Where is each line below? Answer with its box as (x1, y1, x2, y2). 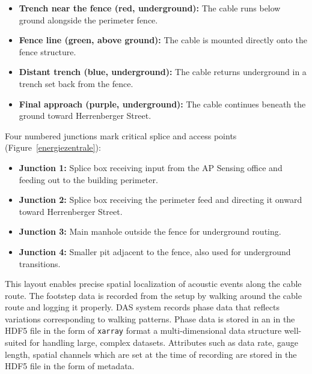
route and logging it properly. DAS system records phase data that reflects (5, 301, 280, 313)
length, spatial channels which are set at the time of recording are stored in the (5, 348, 297, 360)
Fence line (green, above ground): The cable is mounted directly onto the (19, 34, 307, 46)
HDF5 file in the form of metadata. (5, 360, 135, 372)
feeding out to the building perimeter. (19, 173, 158, 185)
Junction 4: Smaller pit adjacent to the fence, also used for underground (19, 245, 291, 258)
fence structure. (19, 45, 76, 58)
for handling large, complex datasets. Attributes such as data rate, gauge (29, 336, 298, 349)
